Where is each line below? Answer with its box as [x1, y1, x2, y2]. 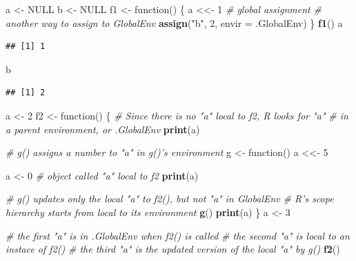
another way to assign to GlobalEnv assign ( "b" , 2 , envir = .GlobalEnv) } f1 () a [6, 15, 343, 30]
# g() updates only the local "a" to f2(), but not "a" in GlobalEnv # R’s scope [6, 191, 334, 206]
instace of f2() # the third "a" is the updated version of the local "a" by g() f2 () [6, 242, 340, 256]
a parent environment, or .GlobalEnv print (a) [6, 122, 200, 136]
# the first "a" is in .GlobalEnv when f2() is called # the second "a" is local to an [6, 228, 350, 242]
